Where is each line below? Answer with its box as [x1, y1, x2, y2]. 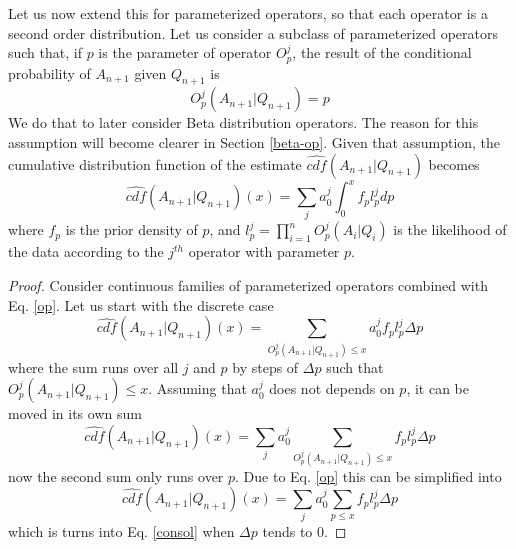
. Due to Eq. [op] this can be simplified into [235, 465, 502, 486]
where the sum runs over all [8, 356, 179, 377]
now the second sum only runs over [8, 465, 224, 486]
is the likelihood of [393, 219, 507, 240]
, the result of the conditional [292, 42, 472, 63]
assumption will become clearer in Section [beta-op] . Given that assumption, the [8, 132, 501, 153]
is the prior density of [65, 219, 198, 240]
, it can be [406, 378, 469, 399]
